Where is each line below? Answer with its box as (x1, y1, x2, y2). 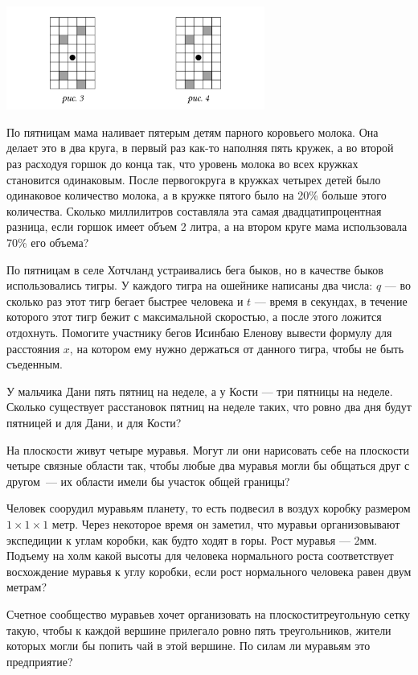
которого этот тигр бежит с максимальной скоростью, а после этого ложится (6, 308, 382, 325)
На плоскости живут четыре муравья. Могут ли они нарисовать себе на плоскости (6, 441, 410, 458)
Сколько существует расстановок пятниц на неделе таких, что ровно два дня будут (6, 398, 412, 415)
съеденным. (6, 356, 63, 372)
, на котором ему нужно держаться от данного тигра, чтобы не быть (69, 340, 404, 356)
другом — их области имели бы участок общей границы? (6, 472, 290, 489)
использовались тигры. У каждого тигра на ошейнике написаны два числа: (6, 277, 373, 294)
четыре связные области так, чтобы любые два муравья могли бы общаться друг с (6, 457, 410, 474)
